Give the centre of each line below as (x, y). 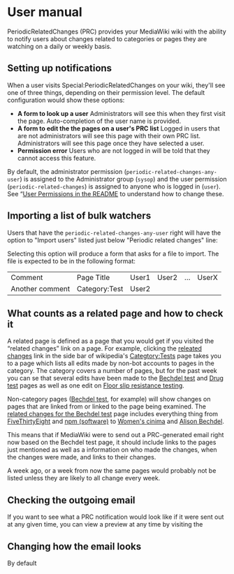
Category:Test (100, 288)
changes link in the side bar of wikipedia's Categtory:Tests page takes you (114, 356)
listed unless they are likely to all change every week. (84, 478)
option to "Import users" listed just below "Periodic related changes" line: (112, 240)
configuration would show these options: (66, 100)
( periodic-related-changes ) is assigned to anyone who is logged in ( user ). (114, 186)
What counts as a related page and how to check (115, 313)
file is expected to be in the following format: (72, 261)
